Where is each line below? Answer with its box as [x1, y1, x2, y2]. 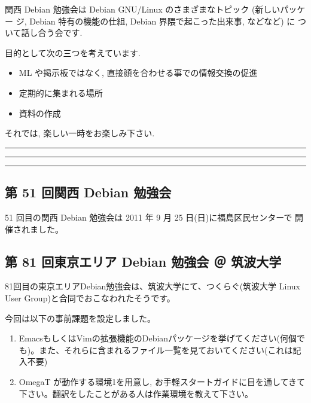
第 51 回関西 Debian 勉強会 [5, 183, 172, 202]
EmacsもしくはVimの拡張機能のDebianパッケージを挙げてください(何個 [19, 332, 297, 344]
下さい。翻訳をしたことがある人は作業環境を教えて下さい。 [19, 387, 254, 399]
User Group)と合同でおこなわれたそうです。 [5, 291, 175, 304]
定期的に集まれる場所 [19, 86, 103, 99]
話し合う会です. [21, 26, 83, 39]
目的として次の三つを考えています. [5, 46, 141, 59]
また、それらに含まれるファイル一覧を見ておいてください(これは [39, 343, 293, 356]
